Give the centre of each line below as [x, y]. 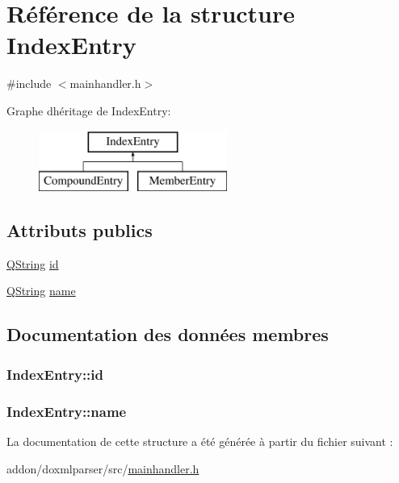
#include [29, 83]
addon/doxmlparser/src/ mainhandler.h [103, 468]
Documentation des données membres [168, 334]
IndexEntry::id [55, 374]
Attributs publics [80, 230]
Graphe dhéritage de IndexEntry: [89, 110]
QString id [33, 263]
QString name [41, 291]
